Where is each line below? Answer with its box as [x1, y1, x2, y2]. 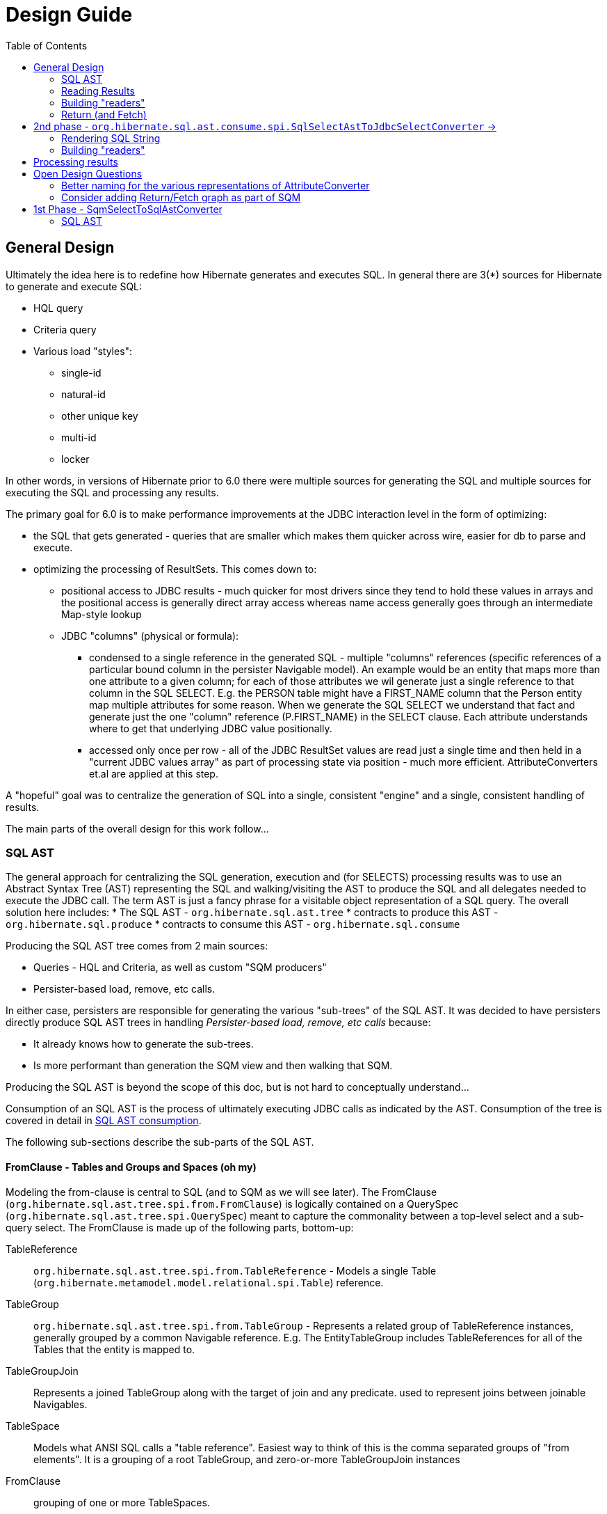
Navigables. [33, 1398, 88, 1410]
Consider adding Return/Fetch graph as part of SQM [61, 191, 301, 203]
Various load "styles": [33, 345, 133, 357]
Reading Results [61, 84, 135, 97]
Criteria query [33, 323, 97, 336]
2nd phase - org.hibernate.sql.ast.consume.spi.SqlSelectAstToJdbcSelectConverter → [33, 120, 496, 132]
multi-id [61, 431, 97, 443]
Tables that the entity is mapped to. [33, 1343, 195, 1355]
